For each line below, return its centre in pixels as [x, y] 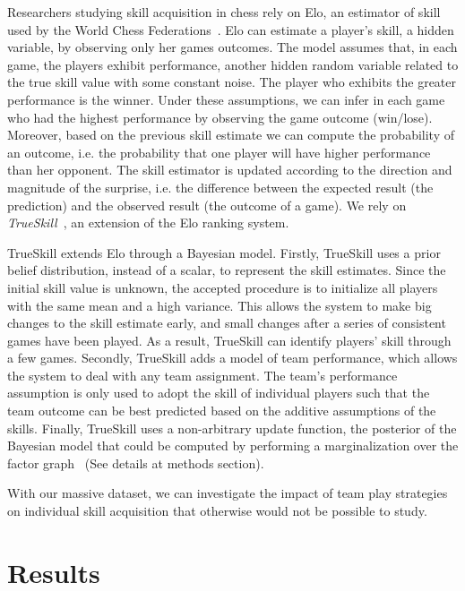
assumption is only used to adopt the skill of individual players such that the [219, 393]
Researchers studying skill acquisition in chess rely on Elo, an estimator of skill [224, 12]
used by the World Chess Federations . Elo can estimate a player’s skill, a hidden [231, 29]
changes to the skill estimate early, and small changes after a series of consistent [227, 323]
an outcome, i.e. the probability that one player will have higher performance [219, 152]
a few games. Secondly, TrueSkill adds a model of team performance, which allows [232, 358]
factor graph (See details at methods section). [136, 463]
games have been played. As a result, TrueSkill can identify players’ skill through [229, 340]
